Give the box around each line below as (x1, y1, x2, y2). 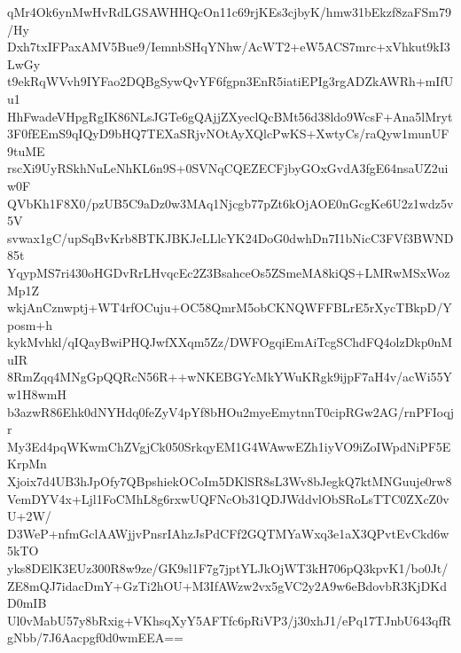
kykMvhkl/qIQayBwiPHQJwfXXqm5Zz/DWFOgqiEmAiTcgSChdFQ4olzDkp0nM (7, 333, 453, 351)
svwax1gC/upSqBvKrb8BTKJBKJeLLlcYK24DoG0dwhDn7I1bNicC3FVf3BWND (7, 228, 454, 247)
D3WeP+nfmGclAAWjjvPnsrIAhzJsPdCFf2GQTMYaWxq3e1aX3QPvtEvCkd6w (7, 523, 449, 542)
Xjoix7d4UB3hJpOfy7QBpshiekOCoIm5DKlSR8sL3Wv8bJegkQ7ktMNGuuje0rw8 (7, 472, 452, 491)
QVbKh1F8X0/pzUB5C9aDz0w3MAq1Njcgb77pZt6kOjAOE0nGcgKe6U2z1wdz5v (7, 193, 454, 212)
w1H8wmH (7, 385, 66, 404)
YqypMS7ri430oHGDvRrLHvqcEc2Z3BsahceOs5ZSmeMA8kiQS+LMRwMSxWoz (7, 263, 450, 281)
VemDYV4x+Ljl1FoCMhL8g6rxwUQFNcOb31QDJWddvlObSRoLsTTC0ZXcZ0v (7, 489, 449, 507)
